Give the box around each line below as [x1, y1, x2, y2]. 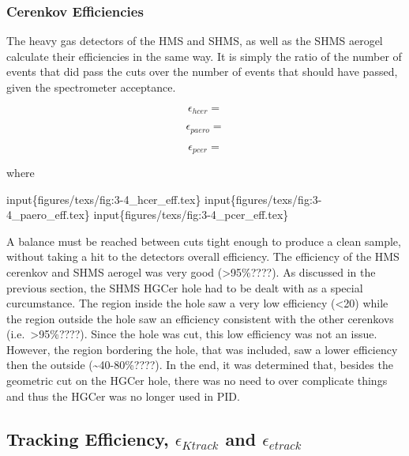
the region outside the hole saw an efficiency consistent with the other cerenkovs [6, 310, 394, 326]
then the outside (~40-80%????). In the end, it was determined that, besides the [6, 356, 393, 373]
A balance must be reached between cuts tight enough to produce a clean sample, [6, 232, 401, 249]
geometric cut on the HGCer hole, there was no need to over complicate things [6, 372, 388, 389]
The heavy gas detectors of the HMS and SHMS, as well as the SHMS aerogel [6, 32, 383, 49]
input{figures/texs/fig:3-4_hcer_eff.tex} [6, 190, 201, 207]
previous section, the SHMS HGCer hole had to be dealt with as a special [6, 279, 363, 296]
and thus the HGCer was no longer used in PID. [6, 387, 240, 404]
